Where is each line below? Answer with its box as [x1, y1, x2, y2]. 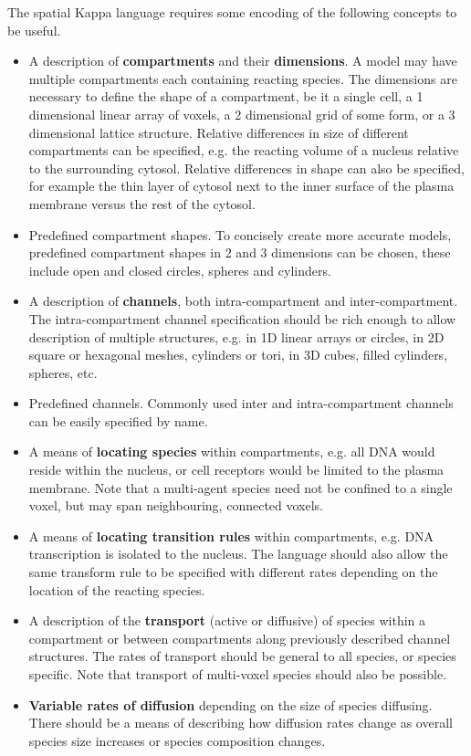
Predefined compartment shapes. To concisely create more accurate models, [28, 225, 452, 244]
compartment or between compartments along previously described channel [28, 628, 451, 647]
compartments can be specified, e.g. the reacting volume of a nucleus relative [28, 141, 459, 160]
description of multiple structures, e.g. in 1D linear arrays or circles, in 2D [28, 327, 445, 346]
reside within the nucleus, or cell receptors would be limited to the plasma [28, 460, 445, 479]
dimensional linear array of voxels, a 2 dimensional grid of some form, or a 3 [28, 104, 455, 123]
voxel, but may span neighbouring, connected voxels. [28, 496, 324, 515]
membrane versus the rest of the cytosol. [28, 194, 256, 213]
